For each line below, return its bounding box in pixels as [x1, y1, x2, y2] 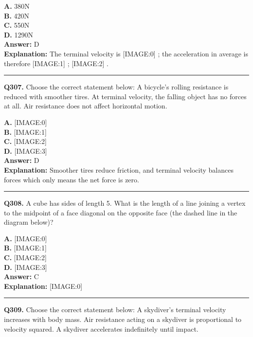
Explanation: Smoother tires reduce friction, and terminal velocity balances [4, 164, 234, 175]
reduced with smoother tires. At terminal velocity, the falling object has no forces [4, 91, 247, 101]
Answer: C [4, 271, 39, 282]
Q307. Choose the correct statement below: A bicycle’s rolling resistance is [4, 82, 229, 92]
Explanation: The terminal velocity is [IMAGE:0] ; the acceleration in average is [4, 48, 249, 58]
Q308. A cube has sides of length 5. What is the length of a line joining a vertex [4, 198, 246, 208]
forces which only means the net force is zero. [4, 174, 139, 184]
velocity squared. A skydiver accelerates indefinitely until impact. [4, 323, 199, 334]
